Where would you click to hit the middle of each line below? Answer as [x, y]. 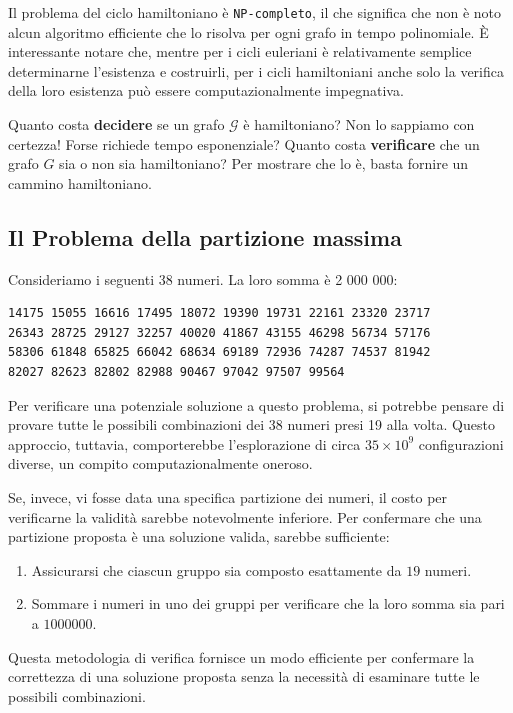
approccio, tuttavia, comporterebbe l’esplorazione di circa [184, 443]
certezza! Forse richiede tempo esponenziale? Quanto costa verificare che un [244, 143]
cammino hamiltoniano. [80, 182]
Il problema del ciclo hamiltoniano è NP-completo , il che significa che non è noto [255, 12]
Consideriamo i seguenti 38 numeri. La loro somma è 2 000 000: [203, 278]
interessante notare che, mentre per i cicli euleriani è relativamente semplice [240, 51]
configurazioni [461, 443]
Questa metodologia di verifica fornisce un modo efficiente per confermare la [241, 656]
